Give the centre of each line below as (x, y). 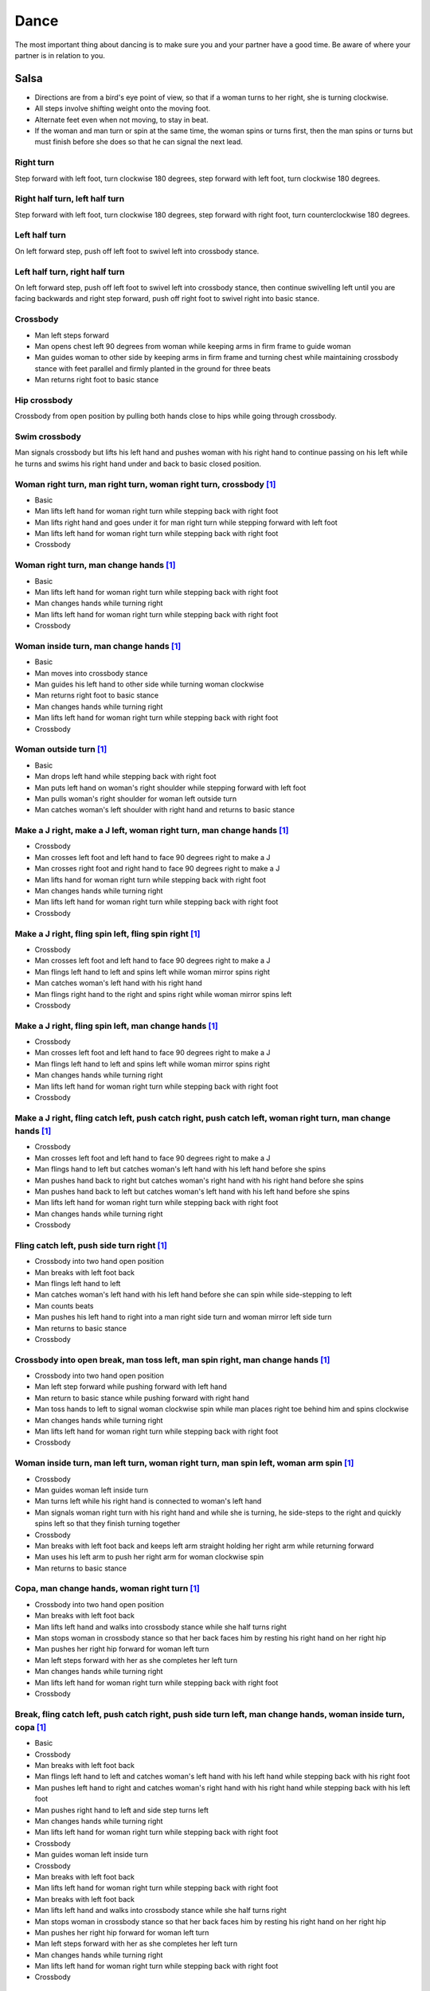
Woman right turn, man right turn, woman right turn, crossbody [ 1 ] (145, 484)
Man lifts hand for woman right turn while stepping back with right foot (150, 879)
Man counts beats (64, 1305)
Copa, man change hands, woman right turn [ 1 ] (107, 1589)
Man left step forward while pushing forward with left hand (131, 1387)
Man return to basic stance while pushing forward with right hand (142, 1398)
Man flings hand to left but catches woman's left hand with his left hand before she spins (180, 1169)
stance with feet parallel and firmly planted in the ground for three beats (152, 368)
